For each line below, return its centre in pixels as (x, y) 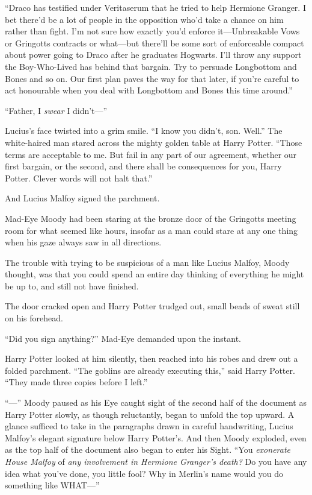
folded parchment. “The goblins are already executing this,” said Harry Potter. (150, 370)
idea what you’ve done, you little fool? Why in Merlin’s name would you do (144, 473)
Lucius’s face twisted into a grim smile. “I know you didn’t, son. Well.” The (144, 131)
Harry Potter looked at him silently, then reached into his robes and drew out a (151, 358)
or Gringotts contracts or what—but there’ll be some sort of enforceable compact (154, 43)
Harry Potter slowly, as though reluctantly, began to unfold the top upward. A (150, 414)
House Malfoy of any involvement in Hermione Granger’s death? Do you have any (156, 461)
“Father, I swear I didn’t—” (56, 110)
